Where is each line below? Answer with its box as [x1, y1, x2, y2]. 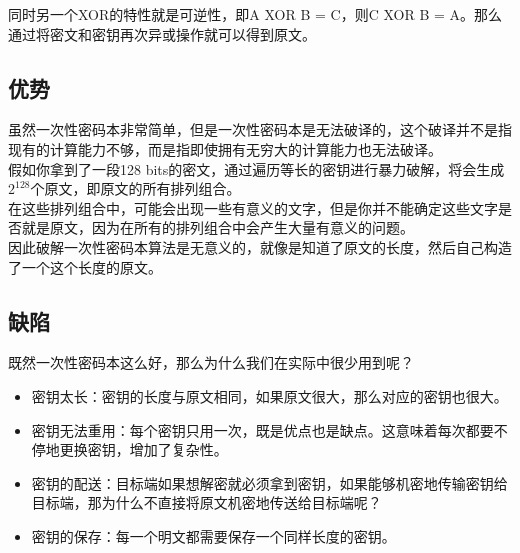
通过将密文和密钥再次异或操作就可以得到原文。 [8, 23, 316, 44]
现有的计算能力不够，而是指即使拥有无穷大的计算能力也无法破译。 [8, 138, 442, 159]
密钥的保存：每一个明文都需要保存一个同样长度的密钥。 [31, 525, 396, 546]
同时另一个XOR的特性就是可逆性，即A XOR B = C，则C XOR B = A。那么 [8, 4, 503, 24]
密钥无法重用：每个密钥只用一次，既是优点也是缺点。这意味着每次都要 [31, 419, 494, 440]
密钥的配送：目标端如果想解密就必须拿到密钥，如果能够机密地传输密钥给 [31, 472, 508, 493]
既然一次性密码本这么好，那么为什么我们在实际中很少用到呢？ [8, 352, 414, 373]
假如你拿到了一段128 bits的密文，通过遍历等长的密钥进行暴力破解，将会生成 [8, 158, 505, 179]
